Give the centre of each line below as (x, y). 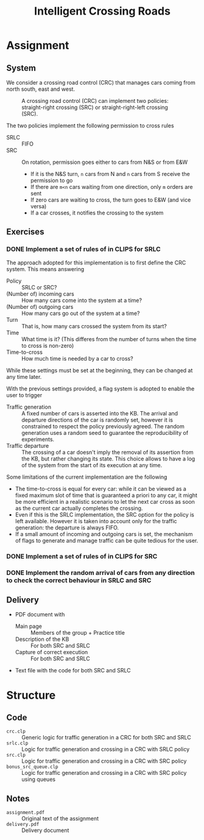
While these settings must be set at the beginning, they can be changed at (100, 370)
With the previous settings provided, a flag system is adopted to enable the (100, 389)
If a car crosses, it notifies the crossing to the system (97, 213)
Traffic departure (28, 445)
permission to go (51, 180)
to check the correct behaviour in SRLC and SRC (79, 580)
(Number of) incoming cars (40, 294)
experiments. (38, 439)
